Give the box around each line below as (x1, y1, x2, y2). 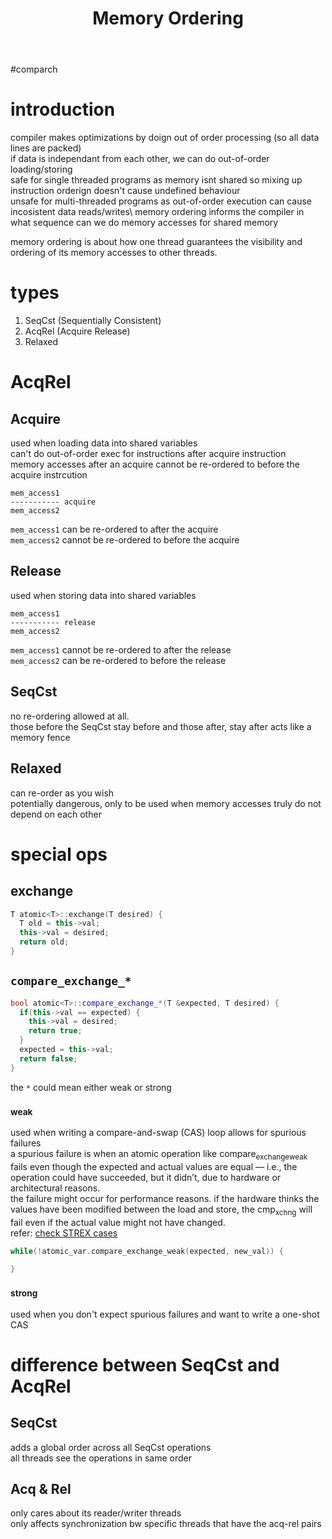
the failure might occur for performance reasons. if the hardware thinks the (10, 1192, 320, 1204)
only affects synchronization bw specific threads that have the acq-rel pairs (10, 1518, 322, 1530)
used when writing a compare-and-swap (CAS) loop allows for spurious (10, 1126, 307, 1138)
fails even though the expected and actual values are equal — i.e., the (10, 1160, 298, 1172)
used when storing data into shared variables (10, 589, 197, 601)
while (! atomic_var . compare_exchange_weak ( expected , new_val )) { (10, 1246, 284, 1256)
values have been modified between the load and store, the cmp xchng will (10, 1203, 313, 1217)
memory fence (10, 731, 71, 743)
